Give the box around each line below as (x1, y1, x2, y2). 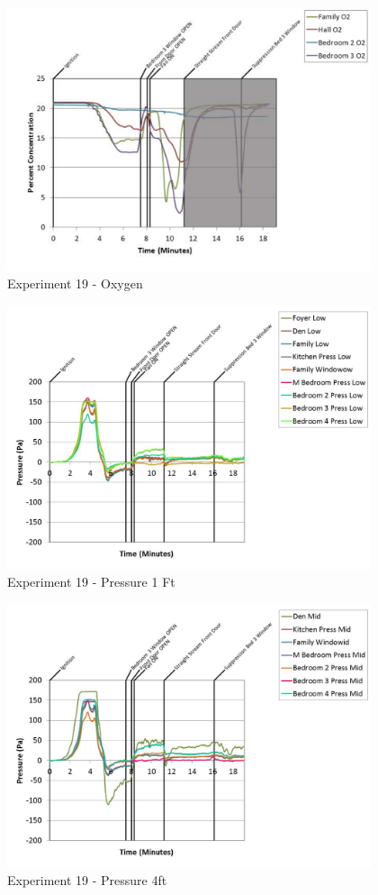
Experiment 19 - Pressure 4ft (7, 871, 167, 890)
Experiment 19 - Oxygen (7, 274, 143, 293)
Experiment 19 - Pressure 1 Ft (7, 572, 175, 591)
